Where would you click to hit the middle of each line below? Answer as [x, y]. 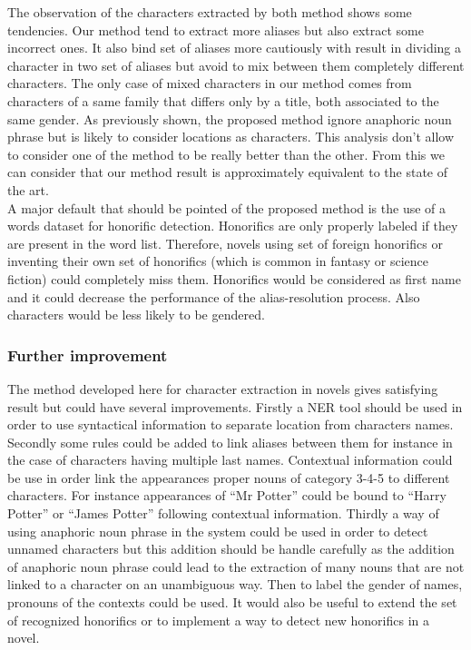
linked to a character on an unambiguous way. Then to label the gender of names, [235, 584]
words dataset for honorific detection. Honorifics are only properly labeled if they [233, 226]
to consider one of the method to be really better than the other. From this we [226, 154]
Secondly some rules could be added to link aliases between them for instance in [230, 442]
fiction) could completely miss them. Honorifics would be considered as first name [234, 278]
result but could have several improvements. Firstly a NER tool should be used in [235, 406]
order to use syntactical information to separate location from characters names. [231, 424]
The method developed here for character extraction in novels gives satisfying [223, 388]
